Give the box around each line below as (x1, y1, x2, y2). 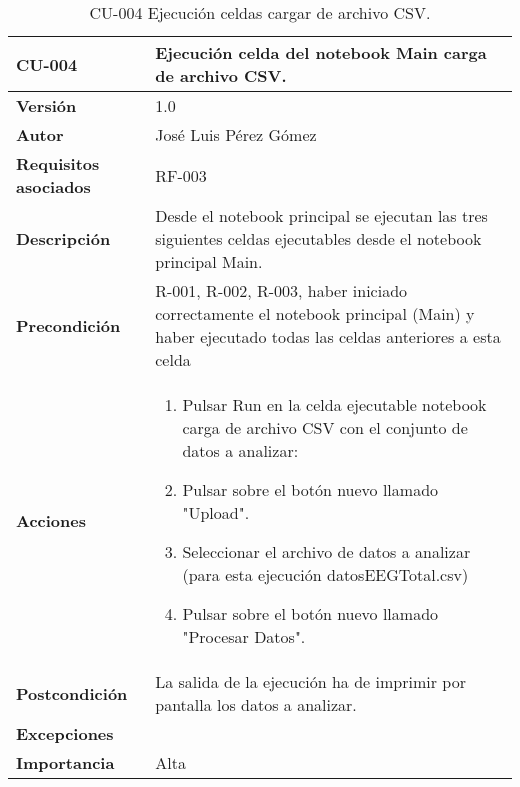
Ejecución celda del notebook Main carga (155, 41, 487, 64)
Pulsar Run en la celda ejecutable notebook (182, 393, 487, 416)
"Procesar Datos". (182, 625, 306, 648)
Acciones (16, 509, 86, 532)
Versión (16, 94, 77, 117)
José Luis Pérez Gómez (155, 123, 317, 146)
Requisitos (16, 152, 100, 175)
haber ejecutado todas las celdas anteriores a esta (155, 325, 501, 348)
